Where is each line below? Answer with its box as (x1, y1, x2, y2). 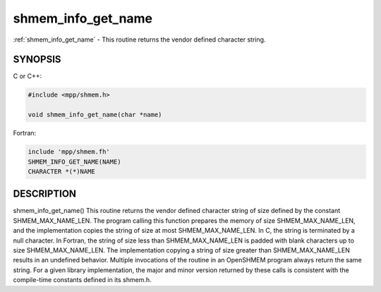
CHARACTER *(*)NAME (28, 167, 95, 176)
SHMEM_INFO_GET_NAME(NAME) (28, 157, 121, 166)
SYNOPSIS (13, 54, 61, 66)
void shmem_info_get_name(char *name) (28, 111, 162, 119)
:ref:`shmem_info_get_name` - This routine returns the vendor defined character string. (13, 35, 266, 44)
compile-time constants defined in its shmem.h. (13, 276, 152, 284)
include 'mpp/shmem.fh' (28, 148, 111, 156)
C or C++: (13, 72, 42, 80)
